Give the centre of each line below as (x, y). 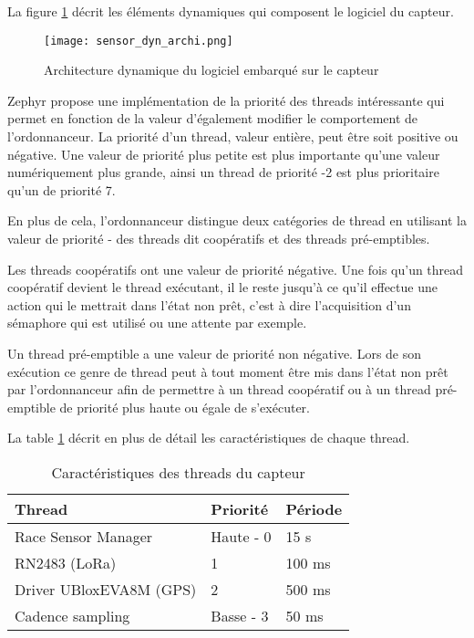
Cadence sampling (72, 615)
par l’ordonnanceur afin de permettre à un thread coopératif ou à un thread (219, 389)
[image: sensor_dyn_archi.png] (139, 41)
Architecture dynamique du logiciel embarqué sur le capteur (211, 70)
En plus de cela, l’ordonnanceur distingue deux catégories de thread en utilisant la (237, 220)
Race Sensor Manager (84, 536)
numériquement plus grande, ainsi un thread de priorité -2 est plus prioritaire (223, 172)
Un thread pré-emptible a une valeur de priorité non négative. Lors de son (215, 353)
